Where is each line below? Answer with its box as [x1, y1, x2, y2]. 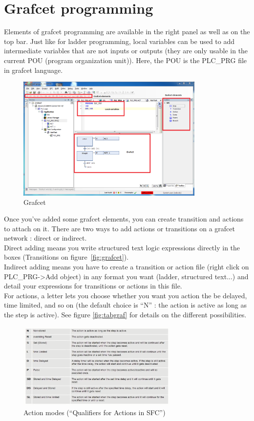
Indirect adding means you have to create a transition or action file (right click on [4, 262, 249, 271]
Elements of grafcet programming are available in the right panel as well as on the [4, 26, 250, 37]
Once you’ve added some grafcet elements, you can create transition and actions [4, 214, 244, 224]
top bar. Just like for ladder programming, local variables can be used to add [4, 36, 235, 46]
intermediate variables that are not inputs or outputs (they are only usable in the [4, 45, 248, 56]
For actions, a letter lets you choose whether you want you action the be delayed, [4, 290, 247, 300]
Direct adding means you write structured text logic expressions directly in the [4, 242, 240, 252]
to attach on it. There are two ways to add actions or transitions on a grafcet [4, 223, 235, 233]
